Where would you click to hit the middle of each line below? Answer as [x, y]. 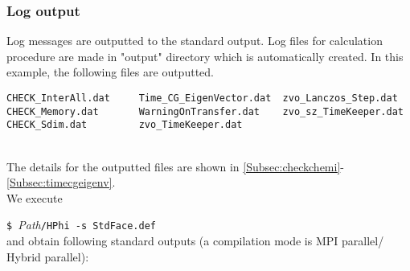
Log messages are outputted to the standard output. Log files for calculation [195, 41]
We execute [35, 197]
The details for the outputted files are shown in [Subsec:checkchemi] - [175, 166]
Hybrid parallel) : [48, 256]
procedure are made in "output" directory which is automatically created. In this [205, 56]
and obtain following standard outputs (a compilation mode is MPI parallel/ [195, 240]
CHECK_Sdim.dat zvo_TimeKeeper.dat [125, 125]
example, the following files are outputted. [110, 72]
